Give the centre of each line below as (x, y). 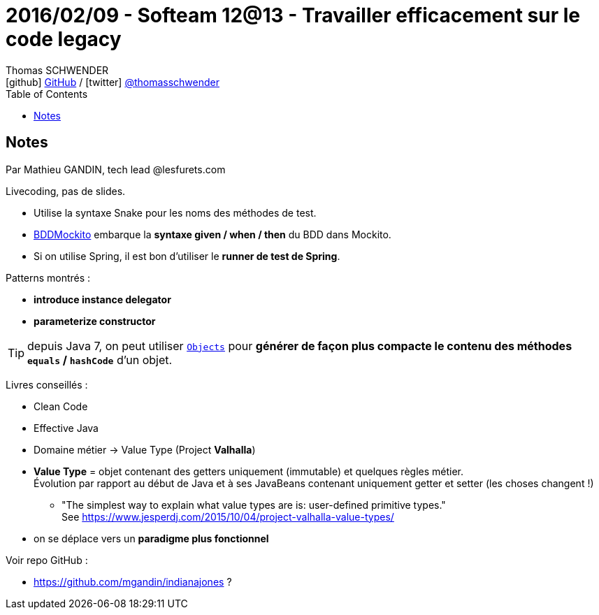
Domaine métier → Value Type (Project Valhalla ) (145, 449)
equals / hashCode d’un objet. (100, 360)
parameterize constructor (95, 321)
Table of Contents (47, 94)
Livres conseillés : (47, 384)
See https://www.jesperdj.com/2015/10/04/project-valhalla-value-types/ (228, 516)
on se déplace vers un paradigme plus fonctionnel (151, 538)
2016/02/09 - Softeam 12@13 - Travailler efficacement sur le (293, 15)
